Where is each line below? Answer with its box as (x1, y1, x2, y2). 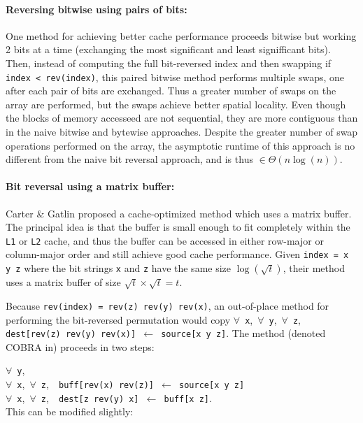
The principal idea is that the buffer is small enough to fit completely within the (6, 220, 350, 234)
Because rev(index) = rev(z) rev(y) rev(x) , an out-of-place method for (6, 298, 329, 313)
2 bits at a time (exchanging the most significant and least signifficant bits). (6, 42, 331, 57)
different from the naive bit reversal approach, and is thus (6, 152, 253, 166)
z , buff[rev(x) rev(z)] (41, 377, 154, 392)
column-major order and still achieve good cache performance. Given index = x (6, 247, 349, 261)
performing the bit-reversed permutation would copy (6, 312, 231, 327)
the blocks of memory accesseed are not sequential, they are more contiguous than (6, 110, 358, 125)
